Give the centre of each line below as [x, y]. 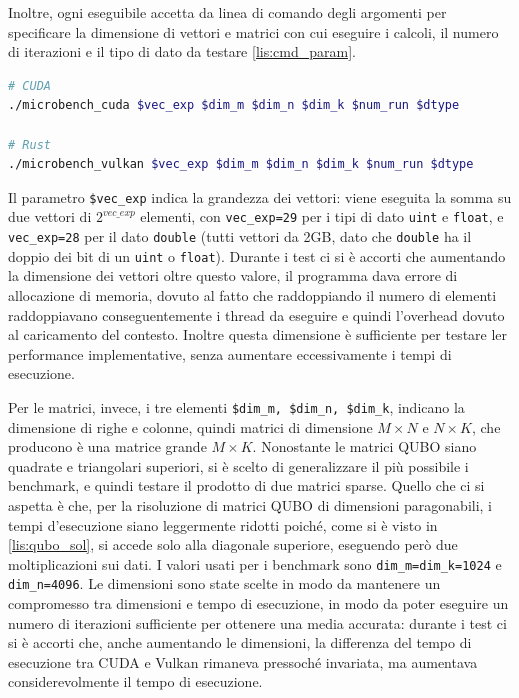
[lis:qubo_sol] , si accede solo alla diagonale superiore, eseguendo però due [233, 544]
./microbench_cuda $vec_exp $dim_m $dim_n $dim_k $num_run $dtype [234, 105]
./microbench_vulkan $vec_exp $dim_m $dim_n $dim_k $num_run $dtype [241, 164]
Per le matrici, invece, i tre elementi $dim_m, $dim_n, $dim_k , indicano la [236, 406]
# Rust [29, 144]
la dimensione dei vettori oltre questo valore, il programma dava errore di [233, 275]
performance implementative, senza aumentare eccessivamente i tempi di [230, 353]
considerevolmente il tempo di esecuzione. [135, 681]
